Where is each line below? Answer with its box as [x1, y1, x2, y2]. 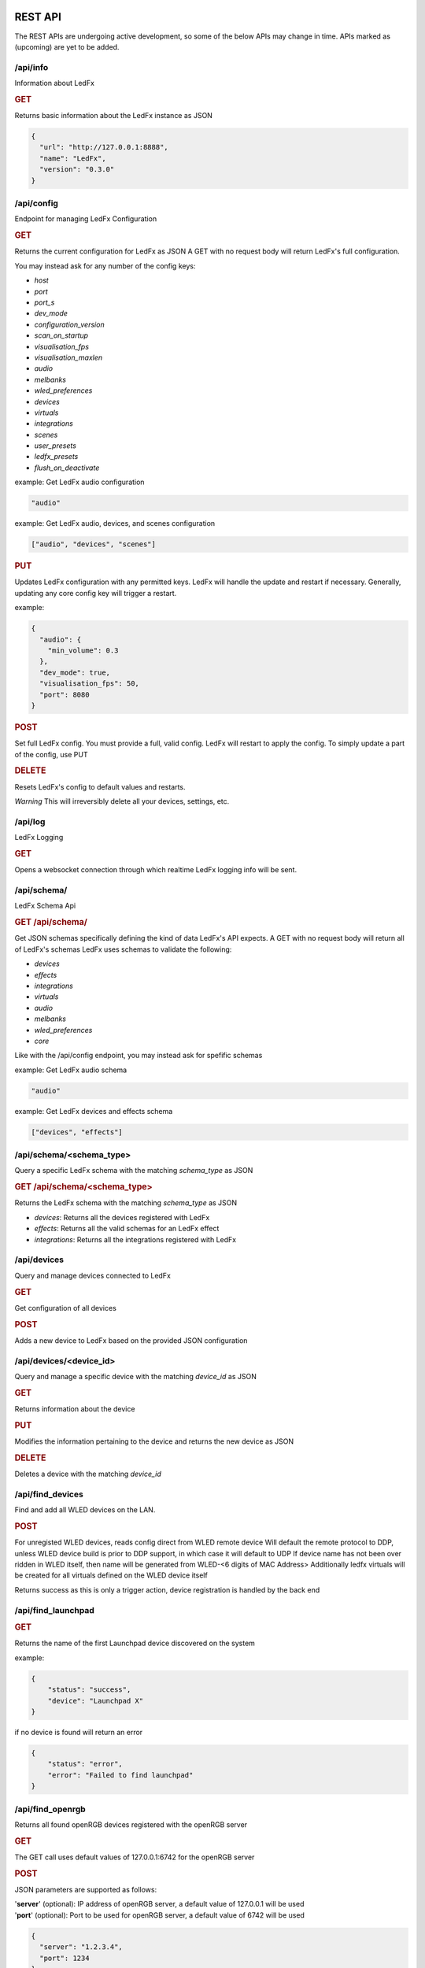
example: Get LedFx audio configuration [14, 477, 145, 487]
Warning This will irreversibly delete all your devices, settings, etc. [14, 797, 230, 806]
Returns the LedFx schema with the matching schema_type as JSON [14, 1198, 238, 1208]
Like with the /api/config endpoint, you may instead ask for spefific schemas [14, 1051, 263, 1060]
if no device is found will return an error [14, 1728, 143, 1737]
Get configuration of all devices [14, 1303, 117, 1312]
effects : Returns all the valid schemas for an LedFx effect [34, 1224, 220, 1234]
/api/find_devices [14, 1489, 84, 1500]
